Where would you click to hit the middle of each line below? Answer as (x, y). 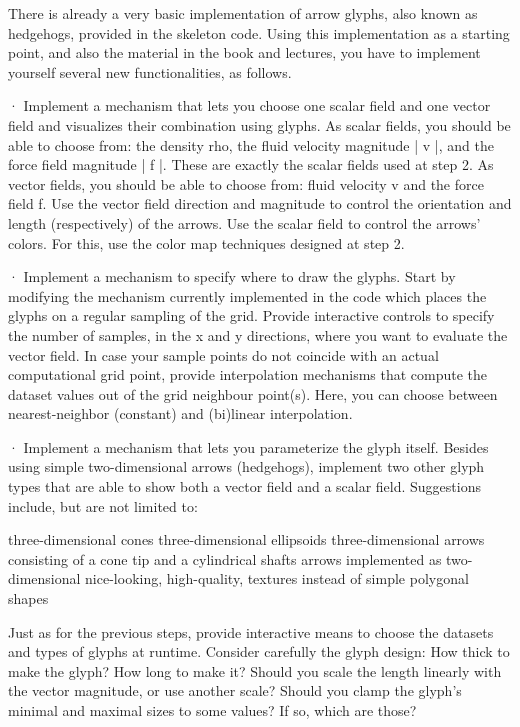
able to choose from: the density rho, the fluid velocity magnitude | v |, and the (251, 144)
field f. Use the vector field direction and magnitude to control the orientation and (260, 203)
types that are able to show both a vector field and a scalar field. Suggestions (244, 486)
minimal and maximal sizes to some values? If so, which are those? (212, 710)
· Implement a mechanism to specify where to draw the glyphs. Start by (232, 276)
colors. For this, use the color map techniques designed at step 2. (206, 242)
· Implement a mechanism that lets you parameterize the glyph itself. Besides (248, 446)
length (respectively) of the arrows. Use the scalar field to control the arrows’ (244, 222)
